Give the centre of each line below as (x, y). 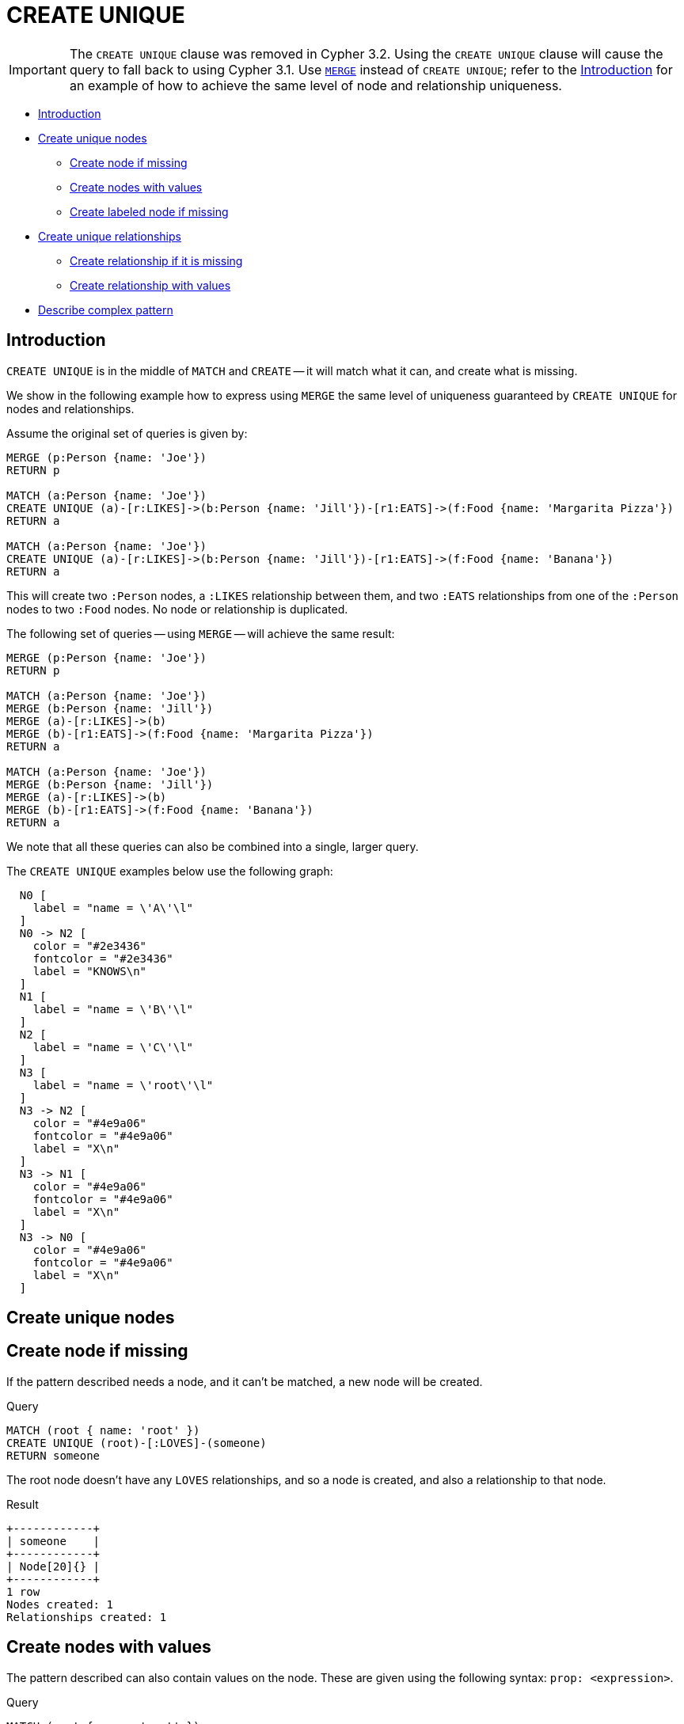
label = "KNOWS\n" (90, 971)
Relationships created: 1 (87, 1617)
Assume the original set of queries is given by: (127, 433)
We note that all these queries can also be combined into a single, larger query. (213, 846)
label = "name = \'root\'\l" (123, 1085)
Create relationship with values (150, 285)
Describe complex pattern (106, 309)
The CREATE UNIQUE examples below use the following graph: (170, 871)
